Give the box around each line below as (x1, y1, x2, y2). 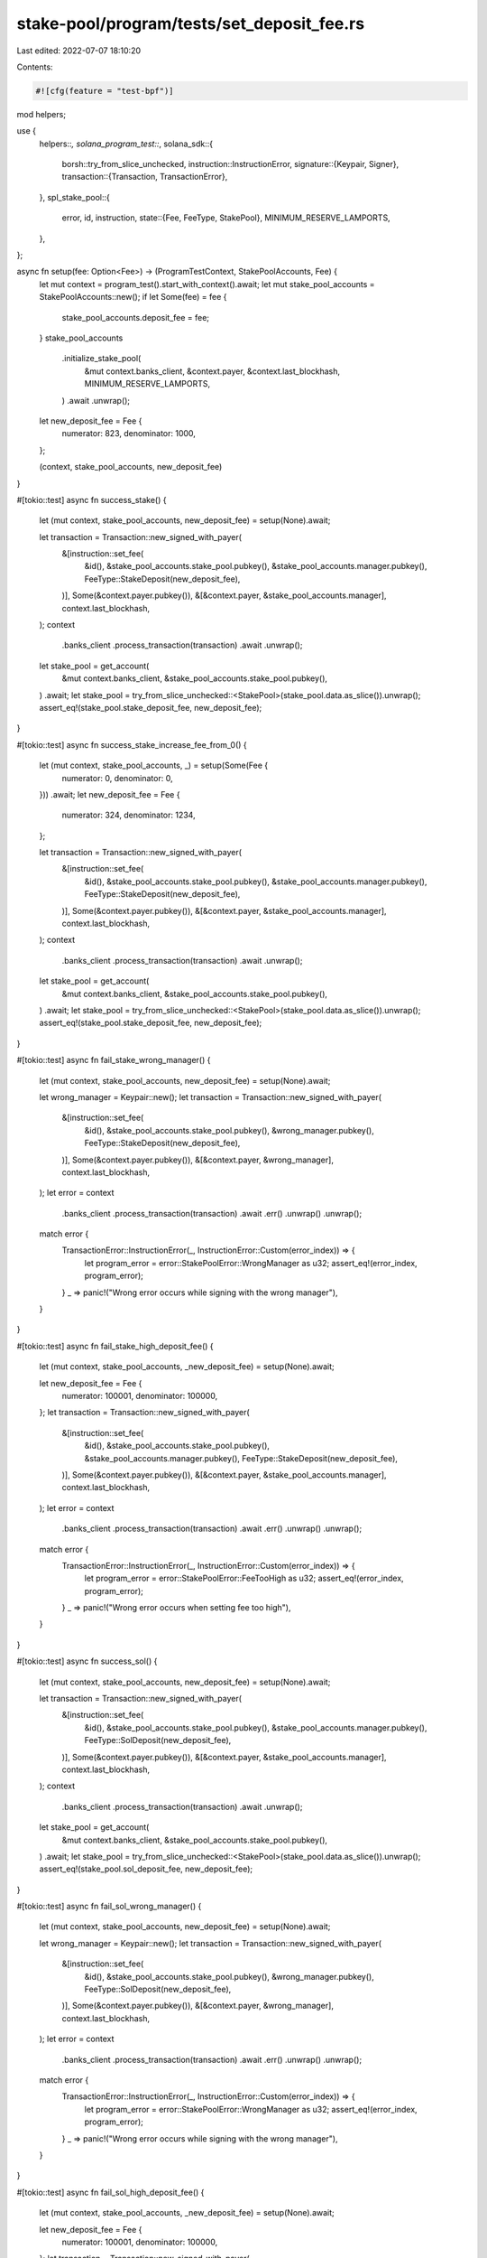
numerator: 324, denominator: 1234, (61, 809, 196, 821)
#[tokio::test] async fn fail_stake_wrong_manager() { (16, 1055, 211, 1066)
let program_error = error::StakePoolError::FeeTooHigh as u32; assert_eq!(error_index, (84, 1572, 405, 1584)
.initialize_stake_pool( (61, 353, 142, 364)
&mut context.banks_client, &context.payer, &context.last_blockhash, (84, 366, 341, 377)
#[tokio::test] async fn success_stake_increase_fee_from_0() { (16, 739, 247, 750)
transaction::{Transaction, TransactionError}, (61, 172, 228, 182)
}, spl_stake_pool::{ (39, 191, 110, 202)
